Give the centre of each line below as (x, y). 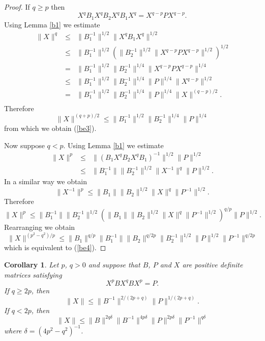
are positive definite (213, 264)
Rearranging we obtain (40, 227)
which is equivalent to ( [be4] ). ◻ (55, 247)
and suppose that (114, 264)
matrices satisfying (33, 274)
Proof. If (17, 7)
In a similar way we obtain (46, 181)
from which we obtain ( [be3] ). (50, 128)
